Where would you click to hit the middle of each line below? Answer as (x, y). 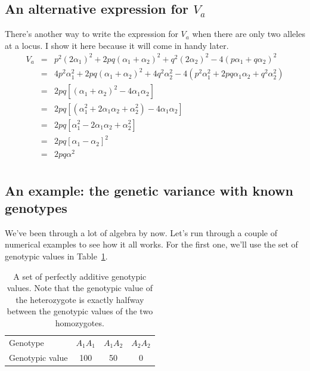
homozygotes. (80, 322)
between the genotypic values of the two (80, 311)
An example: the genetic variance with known (149, 190)
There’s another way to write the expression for (92, 34)
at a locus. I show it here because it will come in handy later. (117, 45)
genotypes (36, 208)
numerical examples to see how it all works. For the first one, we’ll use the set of (151, 244)
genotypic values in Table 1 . (56, 256)
